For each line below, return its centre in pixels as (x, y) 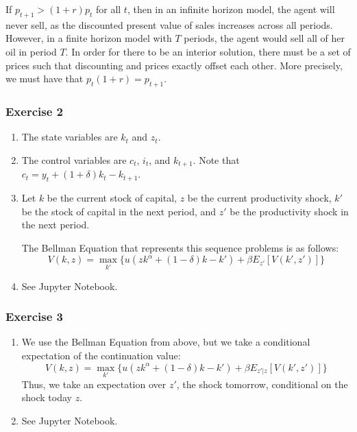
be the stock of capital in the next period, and (119, 211)
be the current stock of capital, (112, 198)
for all (108, 9)
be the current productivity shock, (259, 198)
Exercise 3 (34, 316)
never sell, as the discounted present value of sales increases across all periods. (169, 24)
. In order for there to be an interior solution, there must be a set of (208, 51)
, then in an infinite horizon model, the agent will (231, 9)
